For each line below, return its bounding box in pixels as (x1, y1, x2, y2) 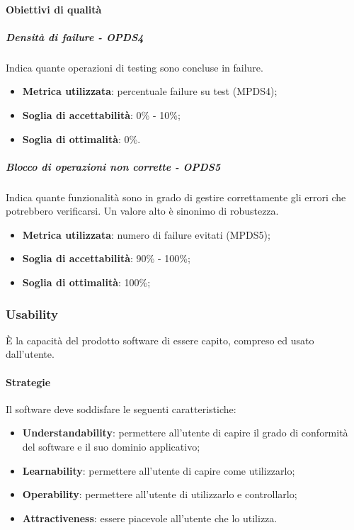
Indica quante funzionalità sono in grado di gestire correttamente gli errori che (6, 189, 346, 204)
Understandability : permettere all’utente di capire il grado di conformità (22, 425, 348, 440)
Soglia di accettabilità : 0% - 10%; (22, 107, 181, 122)
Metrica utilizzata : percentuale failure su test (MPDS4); (22, 84, 278, 98)
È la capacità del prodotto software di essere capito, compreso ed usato (6, 332, 314, 347)
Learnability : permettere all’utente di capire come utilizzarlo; (22, 463, 295, 478)
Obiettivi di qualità (6, 1, 102, 16)
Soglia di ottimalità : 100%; (22, 275, 151, 290)
